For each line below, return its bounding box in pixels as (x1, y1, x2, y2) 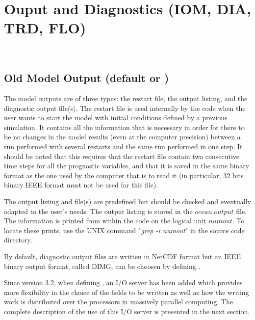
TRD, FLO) (4, 18, 86, 38)
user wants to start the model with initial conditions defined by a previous (4, 112, 228, 123)
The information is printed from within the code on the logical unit (4, 215, 206, 226)
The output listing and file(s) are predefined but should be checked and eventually (4, 196, 251, 207)
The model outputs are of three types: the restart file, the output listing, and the (4, 93, 248, 104)
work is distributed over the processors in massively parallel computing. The (4, 296, 233, 307)
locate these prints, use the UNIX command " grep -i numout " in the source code (4, 225, 245, 235)
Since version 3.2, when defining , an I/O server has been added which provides (4, 277, 243, 288)
